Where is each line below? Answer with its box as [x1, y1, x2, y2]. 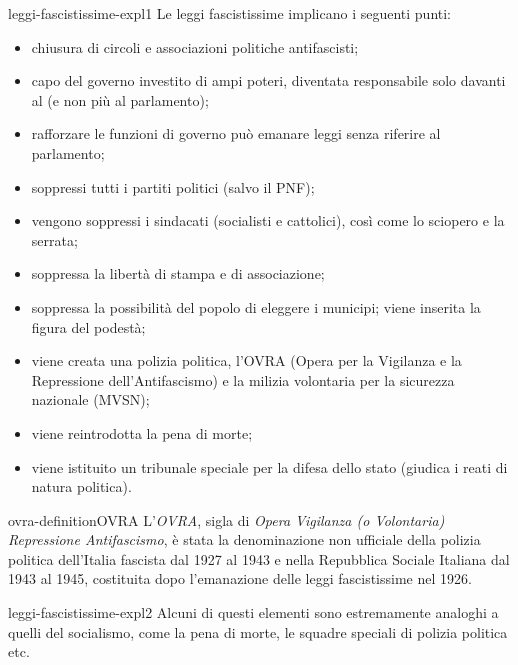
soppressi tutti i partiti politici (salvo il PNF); [31, 176, 315, 197]
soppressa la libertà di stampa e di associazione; [31, 263, 325, 284]
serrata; [31, 229, 78, 250]
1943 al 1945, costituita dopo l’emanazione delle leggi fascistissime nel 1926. [8, 568, 472, 589]
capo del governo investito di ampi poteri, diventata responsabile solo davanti [31, 70, 506, 91]
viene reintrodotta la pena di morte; [31, 422, 253, 443]
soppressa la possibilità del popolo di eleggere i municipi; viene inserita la [31, 296, 481, 317]
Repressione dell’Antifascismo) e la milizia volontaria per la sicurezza [31, 369, 455, 390]
